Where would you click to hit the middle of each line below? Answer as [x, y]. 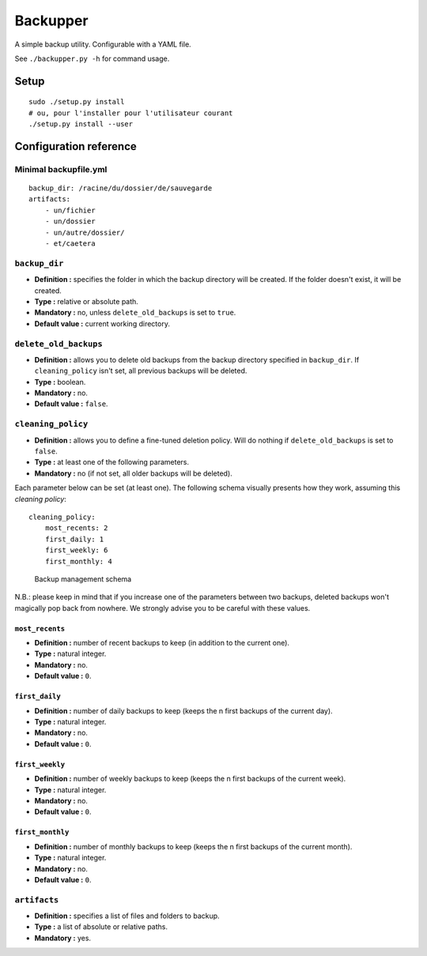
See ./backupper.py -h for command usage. [92, 58]
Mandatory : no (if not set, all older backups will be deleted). [133, 473]
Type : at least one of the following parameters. [112, 462]
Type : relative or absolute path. [86, 301]
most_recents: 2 [76, 528]
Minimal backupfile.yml [61, 169]
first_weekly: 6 [76, 550]
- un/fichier [70, 210]
